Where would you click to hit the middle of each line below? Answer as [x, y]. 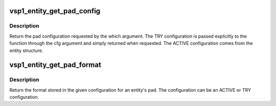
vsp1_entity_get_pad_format [55, 65]
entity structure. [26, 50]
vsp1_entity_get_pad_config [55, 11]
